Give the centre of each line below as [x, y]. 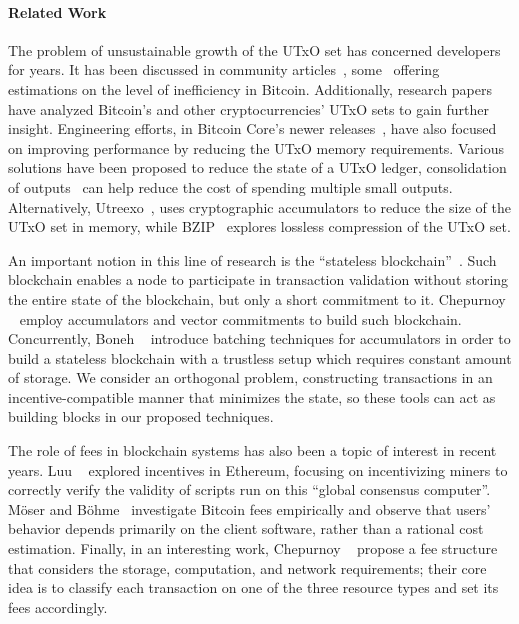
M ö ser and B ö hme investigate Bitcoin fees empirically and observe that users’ [249, 508]
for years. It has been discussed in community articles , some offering [224, 69]
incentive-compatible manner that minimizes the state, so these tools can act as [252, 396]
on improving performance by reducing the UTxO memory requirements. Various [256, 147]
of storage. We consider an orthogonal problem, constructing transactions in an [250, 377]
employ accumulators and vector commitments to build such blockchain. [240, 318]
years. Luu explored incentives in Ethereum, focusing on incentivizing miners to [258, 469]
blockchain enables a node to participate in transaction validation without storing [258, 279]
